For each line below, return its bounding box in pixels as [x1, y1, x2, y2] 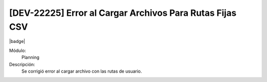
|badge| [9, 39, 26, 44]
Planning [21, 54, 40, 60]
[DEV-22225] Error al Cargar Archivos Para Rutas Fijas [9, 7, 237, 18]
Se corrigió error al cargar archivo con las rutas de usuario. [21, 68, 142, 74]
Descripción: [9, 61, 36, 67]
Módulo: [9, 47, 26, 53]
